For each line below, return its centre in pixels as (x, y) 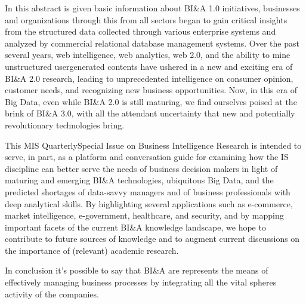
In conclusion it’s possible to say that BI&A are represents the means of (137, 270)
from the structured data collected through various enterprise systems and (140, 31)
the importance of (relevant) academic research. (92, 250)
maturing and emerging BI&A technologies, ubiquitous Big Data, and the (139, 180)
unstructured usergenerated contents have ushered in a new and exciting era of (149, 66)
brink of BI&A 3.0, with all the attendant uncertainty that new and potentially (150, 113)
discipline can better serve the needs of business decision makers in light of (141, 168)
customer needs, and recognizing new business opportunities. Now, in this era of (151, 90)
